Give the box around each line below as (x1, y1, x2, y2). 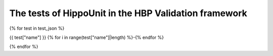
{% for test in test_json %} (9, 25, 65, 31)
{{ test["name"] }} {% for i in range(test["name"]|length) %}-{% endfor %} (9, 34, 164, 40)
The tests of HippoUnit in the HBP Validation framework (9, 8, 247, 19)
